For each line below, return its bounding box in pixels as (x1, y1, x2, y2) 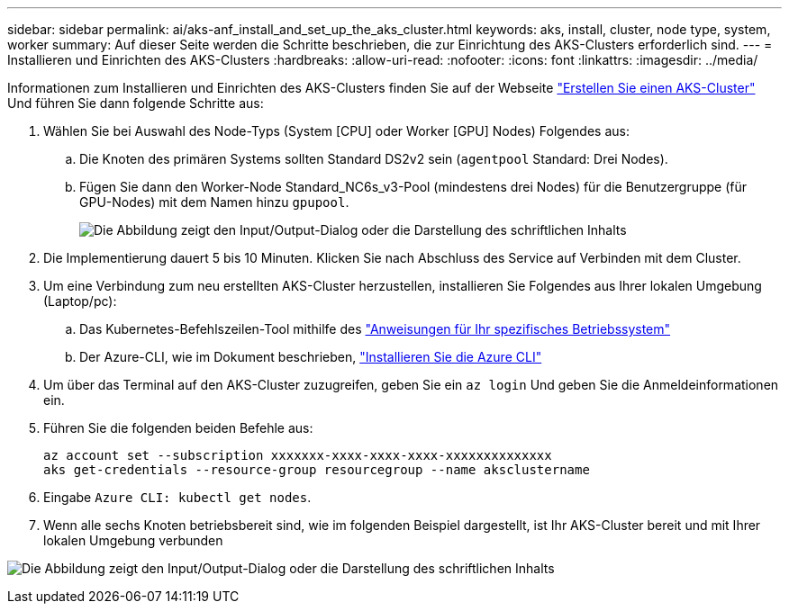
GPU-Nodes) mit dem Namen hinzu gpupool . (79, 194, 349, 210)
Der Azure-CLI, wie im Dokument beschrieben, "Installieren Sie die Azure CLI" (79, 349, 542, 364)
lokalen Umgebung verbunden (43, 533, 223, 548)
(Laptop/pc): (43, 293, 117, 309)
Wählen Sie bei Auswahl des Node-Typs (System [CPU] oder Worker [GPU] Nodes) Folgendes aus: (43, 123, 630, 139)
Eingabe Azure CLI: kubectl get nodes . (43, 490, 312, 505)
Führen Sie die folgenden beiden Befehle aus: (43, 420, 313, 436)
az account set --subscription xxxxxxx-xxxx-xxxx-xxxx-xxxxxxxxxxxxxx (43, 448, 552, 463)
